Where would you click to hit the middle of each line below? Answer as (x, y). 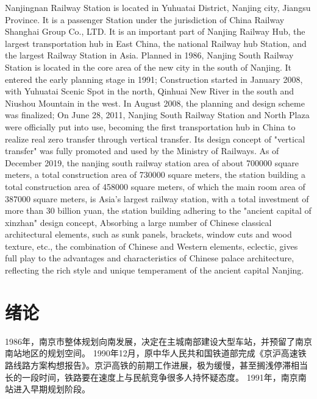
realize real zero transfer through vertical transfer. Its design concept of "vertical (155, 139)
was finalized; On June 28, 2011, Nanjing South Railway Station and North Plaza (157, 115)
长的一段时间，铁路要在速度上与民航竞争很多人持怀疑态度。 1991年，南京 (151, 377)
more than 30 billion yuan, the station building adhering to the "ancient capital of (158, 210)
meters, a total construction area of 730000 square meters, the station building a (155, 175)
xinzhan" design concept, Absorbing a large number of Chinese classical (138, 222)
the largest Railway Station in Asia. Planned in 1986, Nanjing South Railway (149, 55)
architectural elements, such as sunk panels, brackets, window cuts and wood (148, 234)
